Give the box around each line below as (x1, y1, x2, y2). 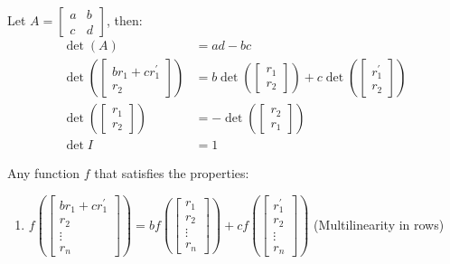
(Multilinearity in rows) (314, 214, 445, 233)
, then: (106, 11, 143, 29)
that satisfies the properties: (94, 164, 249, 183)
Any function (7, 164, 80, 183)
